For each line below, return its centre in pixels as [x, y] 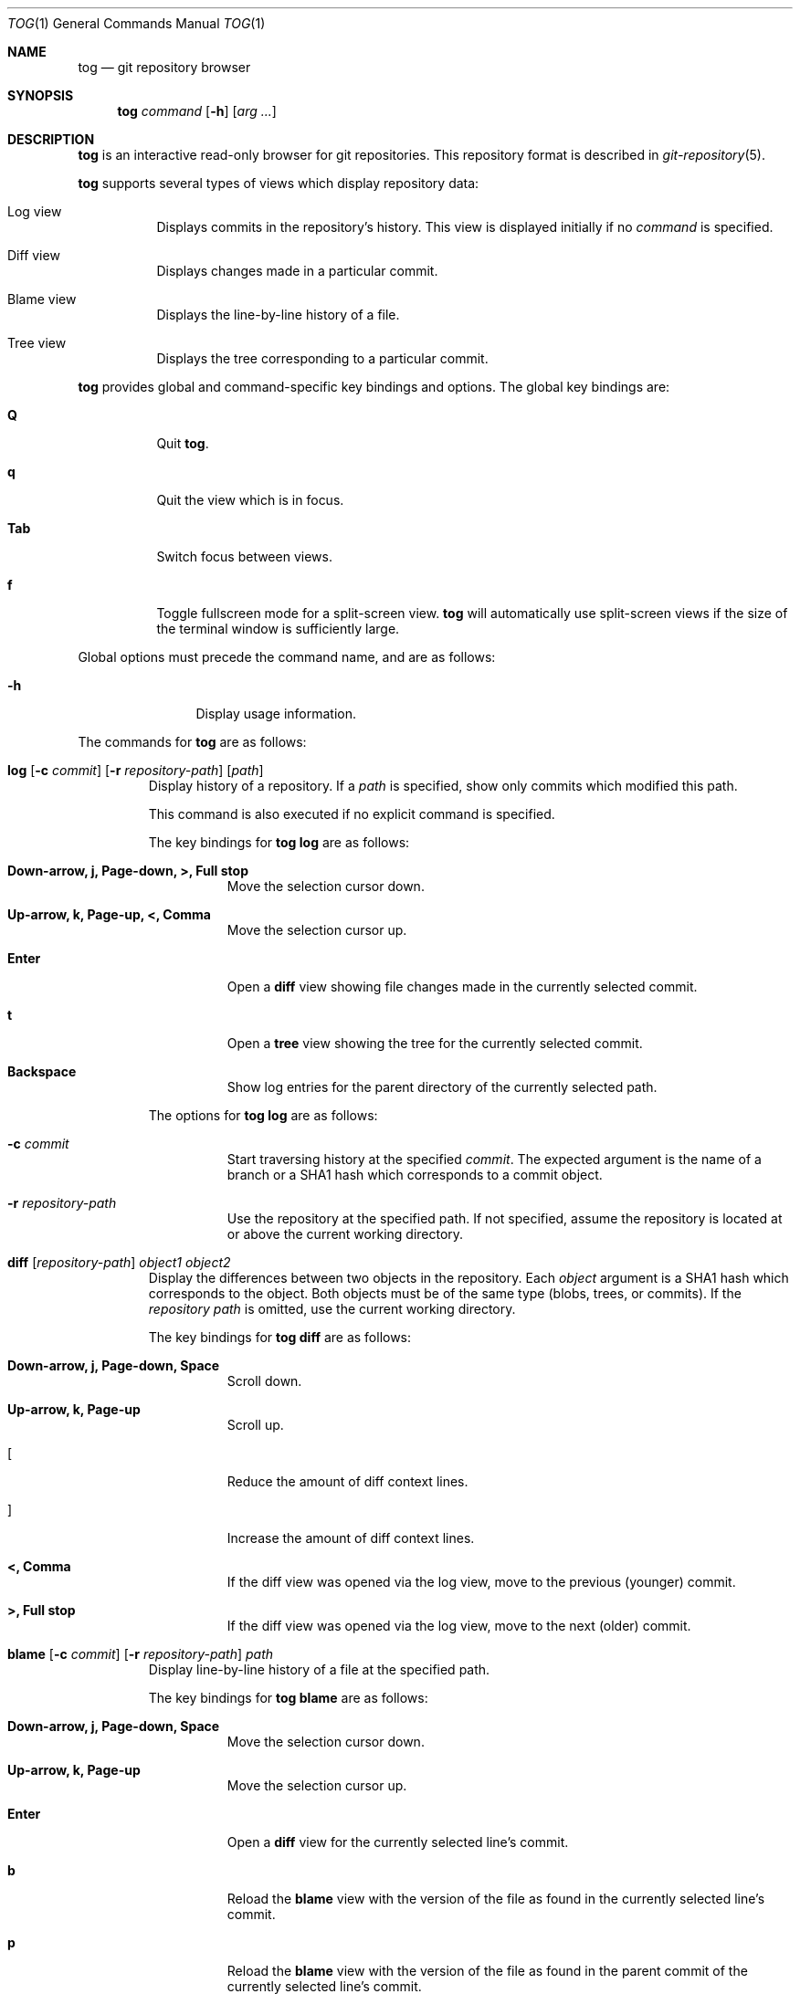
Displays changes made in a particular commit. [297, 271]
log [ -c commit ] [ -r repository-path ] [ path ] [136, 770]
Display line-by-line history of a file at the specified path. [319, 1669]
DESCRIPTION [51, 139]
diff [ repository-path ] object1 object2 [119, 1262]
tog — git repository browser [164, 67]
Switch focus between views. [244, 556]
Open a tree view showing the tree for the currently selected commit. [435, 1043]
